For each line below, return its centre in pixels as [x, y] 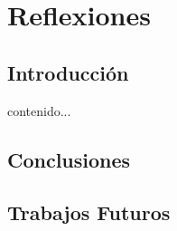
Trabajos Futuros [89, 212]
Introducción [68, 72]
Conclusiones [69, 159]
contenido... [39, 110]
